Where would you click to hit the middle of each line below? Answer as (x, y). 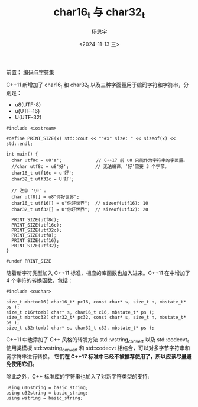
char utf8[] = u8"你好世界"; (46, 197)
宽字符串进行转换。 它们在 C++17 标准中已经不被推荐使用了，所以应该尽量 (97, 356)
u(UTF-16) (27, 111)
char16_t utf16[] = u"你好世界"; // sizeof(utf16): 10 (80, 204)
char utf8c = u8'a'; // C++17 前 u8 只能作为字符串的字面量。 (100, 160)
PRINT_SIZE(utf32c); (37, 230)
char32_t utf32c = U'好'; (43, 179)
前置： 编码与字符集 (30, 72)
